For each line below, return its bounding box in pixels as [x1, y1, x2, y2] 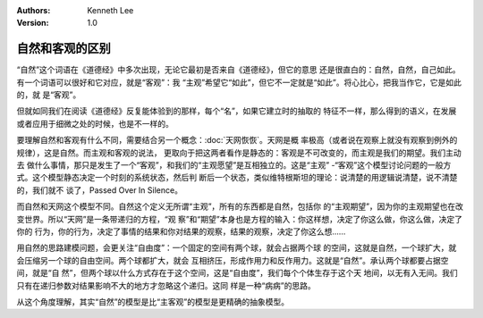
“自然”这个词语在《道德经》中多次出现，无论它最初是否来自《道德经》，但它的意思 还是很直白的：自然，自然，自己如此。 [16, 64, 461, 75]
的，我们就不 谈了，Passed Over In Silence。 [16, 184, 183, 196]
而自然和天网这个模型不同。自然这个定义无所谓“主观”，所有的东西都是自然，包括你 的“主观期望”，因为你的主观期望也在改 [16, 201, 464, 212]
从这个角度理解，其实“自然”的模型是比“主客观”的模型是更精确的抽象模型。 [16, 296, 290, 307]
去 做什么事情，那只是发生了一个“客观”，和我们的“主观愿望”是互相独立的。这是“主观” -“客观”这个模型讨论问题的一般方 [16, 160, 452, 171]
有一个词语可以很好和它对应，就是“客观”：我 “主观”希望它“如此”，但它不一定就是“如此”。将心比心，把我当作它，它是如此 [16, 77, 462, 88]
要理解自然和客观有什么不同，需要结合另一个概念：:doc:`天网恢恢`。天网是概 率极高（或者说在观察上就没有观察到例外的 [16, 135, 458, 146]
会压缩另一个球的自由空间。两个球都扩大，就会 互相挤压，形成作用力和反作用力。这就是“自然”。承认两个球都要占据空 [16, 255, 449, 265]
